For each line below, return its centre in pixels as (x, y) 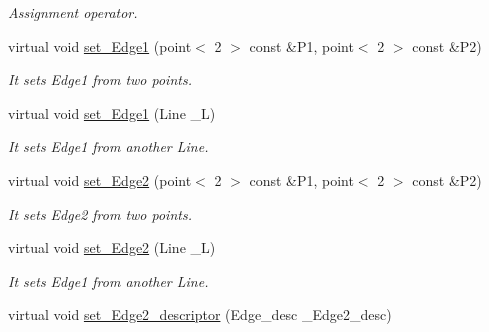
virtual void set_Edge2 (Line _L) (112, 247)
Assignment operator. (73, 12)
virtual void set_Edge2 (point (100, 179)
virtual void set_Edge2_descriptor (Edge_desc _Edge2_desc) (200, 314)
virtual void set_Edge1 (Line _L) (112, 112)
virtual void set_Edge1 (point (100, 45)
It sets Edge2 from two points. (100, 213)
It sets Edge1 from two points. (100, 79)
